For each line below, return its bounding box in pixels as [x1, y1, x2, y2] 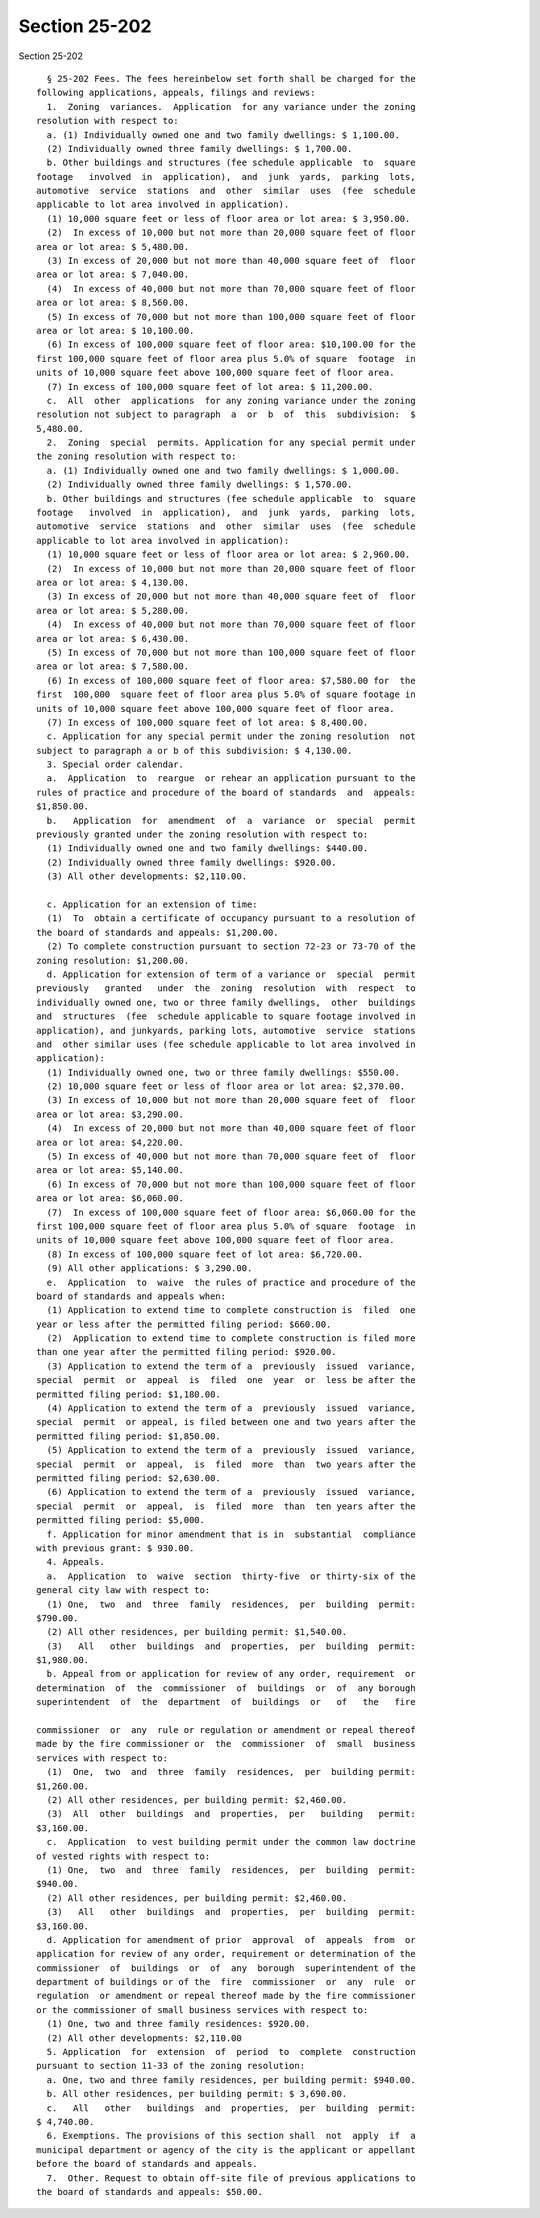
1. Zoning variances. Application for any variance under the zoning [46, 101, 416, 112]
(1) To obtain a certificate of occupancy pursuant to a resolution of [46, 913, 416, 924]
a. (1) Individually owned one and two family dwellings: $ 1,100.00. [46, 129, 400, 140]
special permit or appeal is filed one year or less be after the [36, 1375, 416, 1386]
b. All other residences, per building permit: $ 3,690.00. [46, 2088, 348, 2100]
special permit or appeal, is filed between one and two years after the [36, 1416, 416, 1428]
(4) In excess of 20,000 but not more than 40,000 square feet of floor [46, 1123, 416, 1134]
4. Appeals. [46, 1556, 105, 1568]
